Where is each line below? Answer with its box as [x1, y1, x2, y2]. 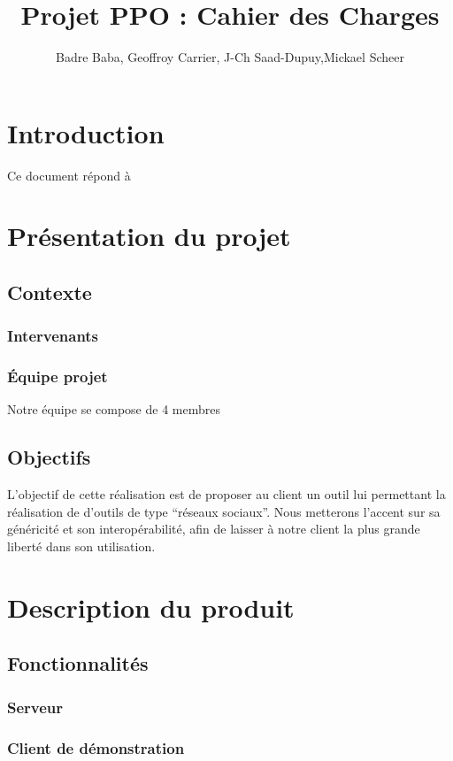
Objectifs [7, 443, 91, 471]
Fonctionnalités [7, 650, 149, 677]
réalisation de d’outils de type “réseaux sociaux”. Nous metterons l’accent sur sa [7, 502, 441, 520]
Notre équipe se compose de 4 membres [7, 400, 220, 419]
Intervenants [7, 325, 99, 347]
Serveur [7, 696, 64, 718]
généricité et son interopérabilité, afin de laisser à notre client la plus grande [7, 519, 420, 538]
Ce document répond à [7, 165, 131, 184]
